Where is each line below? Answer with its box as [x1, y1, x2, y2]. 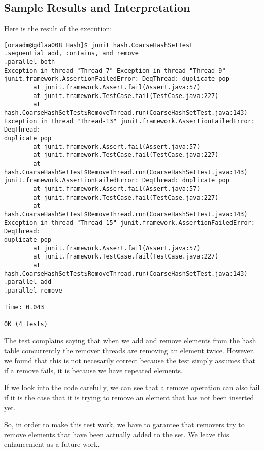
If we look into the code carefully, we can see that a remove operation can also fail [4, 382, 260, 393]
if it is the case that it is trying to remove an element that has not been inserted [4, 392, 254, 403]
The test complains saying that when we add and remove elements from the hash [4, 335, 256, 346]
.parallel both [4, 58, 55, 66]
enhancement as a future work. [4, 439, 100, 449]
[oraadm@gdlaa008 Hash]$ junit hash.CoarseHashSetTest [4, 41, 193, 49]
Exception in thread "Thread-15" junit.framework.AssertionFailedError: [4, 219, 255, 227]
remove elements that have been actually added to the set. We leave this [4, 429, 229, 439]
